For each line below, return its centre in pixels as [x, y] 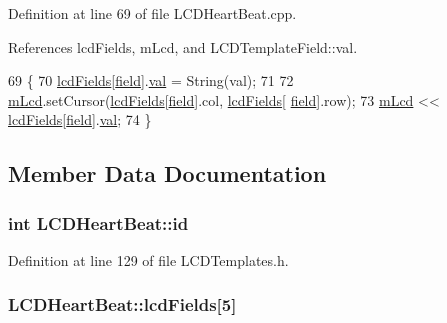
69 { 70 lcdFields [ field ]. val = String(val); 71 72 [151, 80]
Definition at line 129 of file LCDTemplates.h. [148, 259]
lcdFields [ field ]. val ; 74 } [80, 119]
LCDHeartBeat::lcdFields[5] [122, 304]
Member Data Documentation [167, 173]
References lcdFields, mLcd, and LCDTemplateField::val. [183, 46]
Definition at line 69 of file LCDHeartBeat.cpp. [152, 13]
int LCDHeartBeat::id [98, 222]
